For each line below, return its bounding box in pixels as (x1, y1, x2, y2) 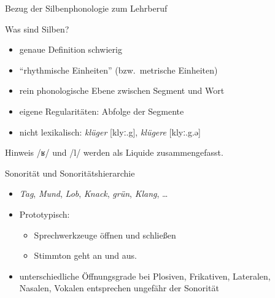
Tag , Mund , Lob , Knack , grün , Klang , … (19, 187, 168, 200)
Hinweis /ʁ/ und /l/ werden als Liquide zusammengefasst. (5, 146, 223, 159)
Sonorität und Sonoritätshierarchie (5, 166, 135, 179)
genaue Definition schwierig (19, 43, 122, 56)
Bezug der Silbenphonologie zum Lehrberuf (5, 2, 168, 14)
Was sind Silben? (5, 22, 69, 35)
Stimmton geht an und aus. (34, 249, 137, 262)
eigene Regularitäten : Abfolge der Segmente (19, 104, 184, 117)
